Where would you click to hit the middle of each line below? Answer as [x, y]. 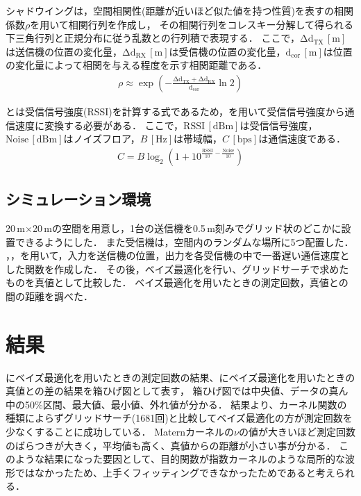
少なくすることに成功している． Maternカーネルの [120, 432]
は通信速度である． [302, 139]
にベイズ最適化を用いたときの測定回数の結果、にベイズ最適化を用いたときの [180, 377]
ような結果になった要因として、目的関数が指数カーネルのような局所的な [180, 459]
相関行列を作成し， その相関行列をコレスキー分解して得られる [211, 24]
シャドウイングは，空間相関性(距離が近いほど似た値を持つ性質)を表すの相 [175, 10]
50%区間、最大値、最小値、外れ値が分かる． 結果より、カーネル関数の [186, 404]
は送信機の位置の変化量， [64, 51]
